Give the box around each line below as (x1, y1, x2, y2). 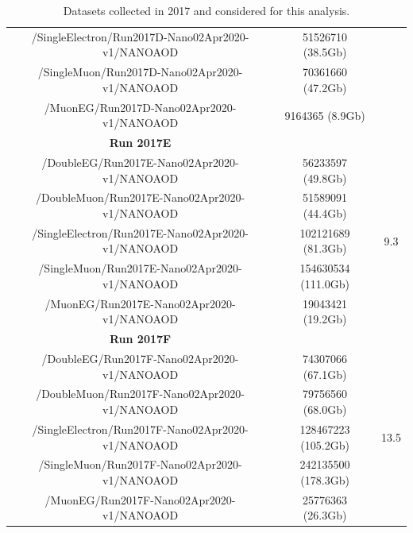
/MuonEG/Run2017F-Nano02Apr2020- (44, 491, 236, 508)
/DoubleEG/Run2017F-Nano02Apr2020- (41, 350, 239, 367)
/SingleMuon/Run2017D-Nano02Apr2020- (37, 64, 243, 80)
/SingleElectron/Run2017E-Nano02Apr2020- (32, 224, 249, 241)
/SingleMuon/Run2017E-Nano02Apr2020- (38, 260, 242, 276)
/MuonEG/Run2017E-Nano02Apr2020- (44, 295, 236, 311)
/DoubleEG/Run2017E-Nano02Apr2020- (41, 154, 239, 170)
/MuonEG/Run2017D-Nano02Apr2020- (44, 98, 237, 115)
